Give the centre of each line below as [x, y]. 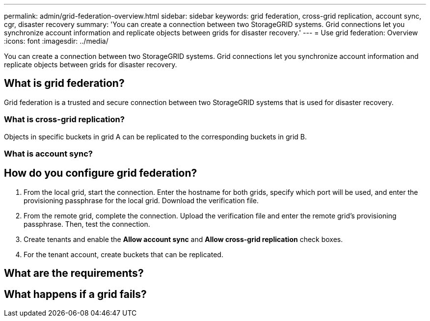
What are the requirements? [74, 273]
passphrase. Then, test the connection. [87, 224]
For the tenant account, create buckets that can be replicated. [123, 254]
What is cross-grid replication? [64, 120]
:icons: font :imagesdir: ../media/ [56, 41]
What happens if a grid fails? [75, 294]
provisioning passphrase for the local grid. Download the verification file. [141, 200]
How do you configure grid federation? [101, 173]
